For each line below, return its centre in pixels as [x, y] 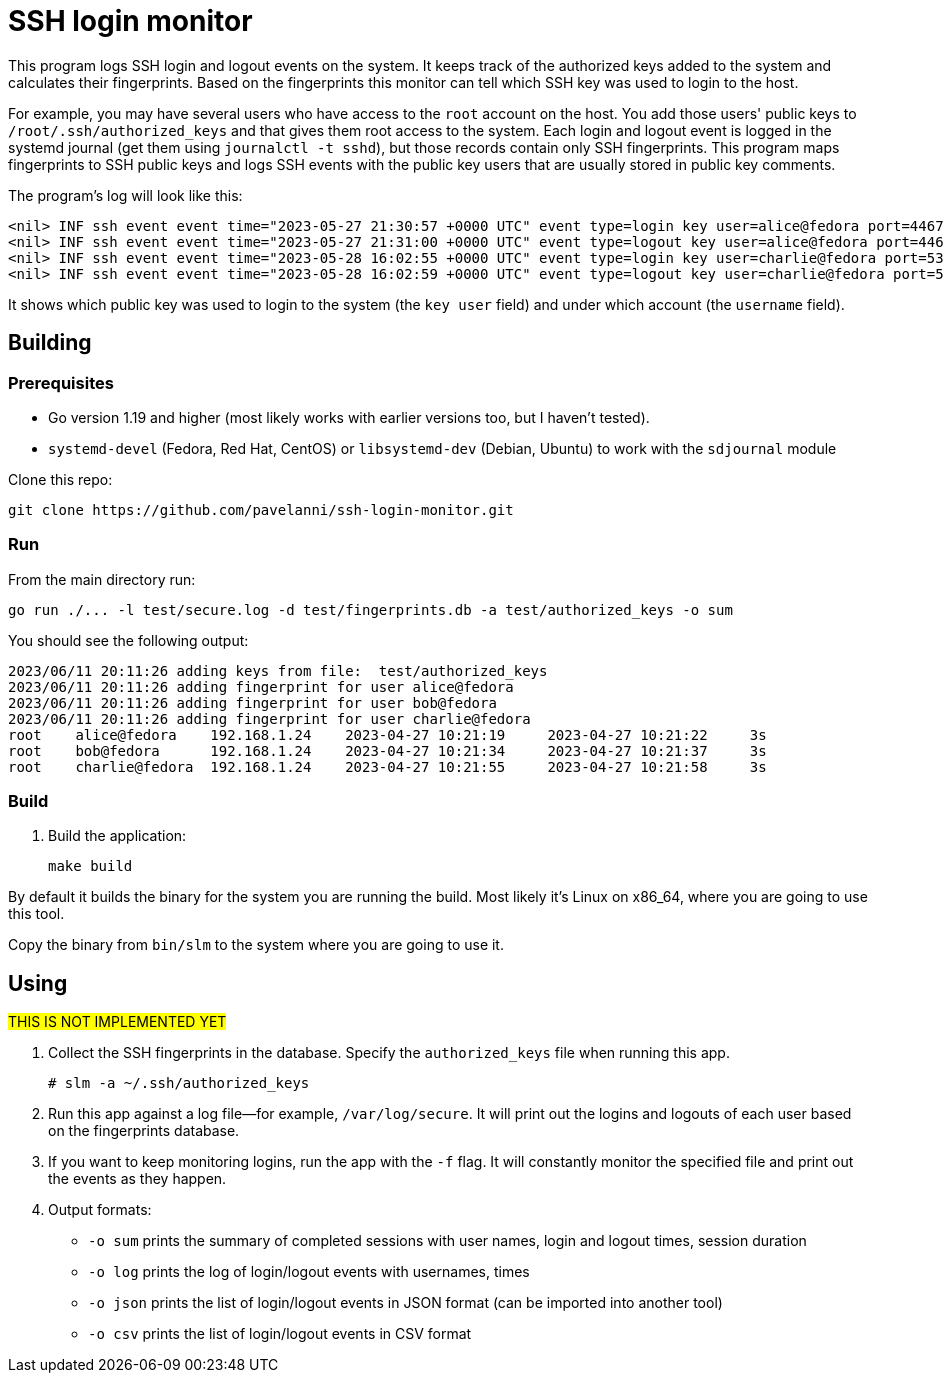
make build [90, 866]
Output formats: [100, 1210]
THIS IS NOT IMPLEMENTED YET [117, 1022]
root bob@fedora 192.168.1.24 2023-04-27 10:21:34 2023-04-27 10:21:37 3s [387, 750]
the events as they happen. [137, 1179]
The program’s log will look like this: [125, 195]
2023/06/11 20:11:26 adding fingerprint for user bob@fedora [252, 702]
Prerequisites [61, 382]
